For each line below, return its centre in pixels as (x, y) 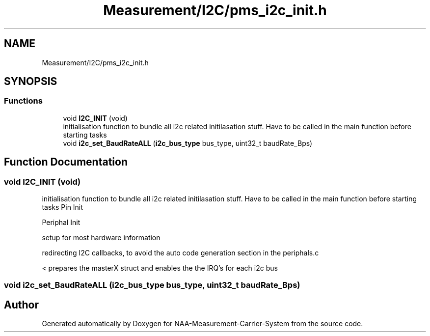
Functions (23, 101)
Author (21, 305)
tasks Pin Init (62, 207)
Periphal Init (61, 223)
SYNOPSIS (31, 82)
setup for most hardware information (101, 238)
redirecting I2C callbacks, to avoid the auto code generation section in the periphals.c (180, 253)
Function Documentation (66, 162)
